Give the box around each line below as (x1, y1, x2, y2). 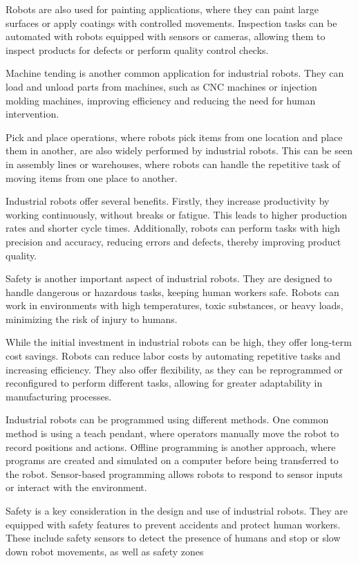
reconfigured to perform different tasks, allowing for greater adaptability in (6, 376, 323, 390)
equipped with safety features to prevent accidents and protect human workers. (6, 517, 341, 531)
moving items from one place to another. (6, 170, 178, 185)
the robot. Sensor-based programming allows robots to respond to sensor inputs (6, 466, 343, 481)
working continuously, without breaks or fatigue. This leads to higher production (6, 207, 348, 221)
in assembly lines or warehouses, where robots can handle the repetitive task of (6, 156, 341, 171)
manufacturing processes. (6, 389, 112, 403)
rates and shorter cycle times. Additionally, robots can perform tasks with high (6, 221, 341, 235)
